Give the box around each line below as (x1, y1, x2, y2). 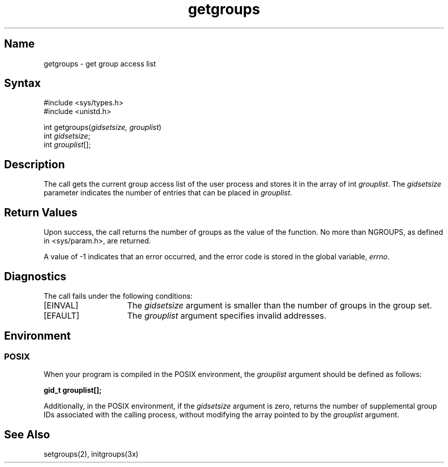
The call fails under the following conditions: (43, 291, 193, 300)
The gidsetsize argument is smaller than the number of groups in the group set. (127, 300, 432, 310)
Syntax (4, 77, 41, 90)
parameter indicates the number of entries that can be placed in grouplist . (43, 188, 293, 197)
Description (4, 158, 65, 171)
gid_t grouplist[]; (43, 386, 102, 395)
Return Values (4, 206, 78, 219)
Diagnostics (4, 270, 66, 283)
